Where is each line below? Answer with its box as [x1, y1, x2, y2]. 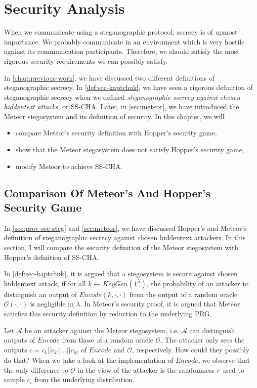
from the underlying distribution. [34, 374, 135, 385]
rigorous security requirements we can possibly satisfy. [4, 55, 168, 66]
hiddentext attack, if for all [4, 278, 86, 288]
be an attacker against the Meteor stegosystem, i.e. [24, 325, 179, 335]
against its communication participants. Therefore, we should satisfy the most [4, 46, 240, 56]
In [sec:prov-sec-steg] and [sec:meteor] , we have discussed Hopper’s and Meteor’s [4, 222, 247, 233]
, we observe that [198, 355, 250, 365]
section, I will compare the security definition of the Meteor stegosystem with [4, 242, 239, 253]
